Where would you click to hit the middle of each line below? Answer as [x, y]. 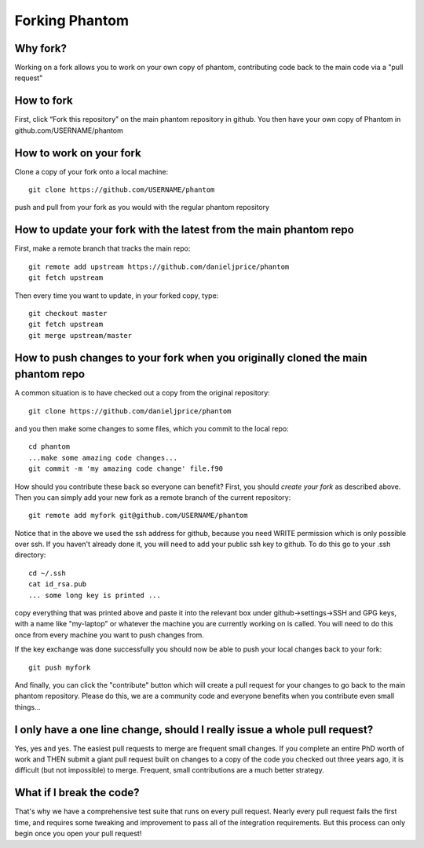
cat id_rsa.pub [58, 584]
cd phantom [49, 447]
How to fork [44, 101]
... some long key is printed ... [95, 595]
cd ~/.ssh [47, 573]
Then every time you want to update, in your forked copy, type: [117, 296]
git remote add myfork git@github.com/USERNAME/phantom [138, 516]
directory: [30, 555]
